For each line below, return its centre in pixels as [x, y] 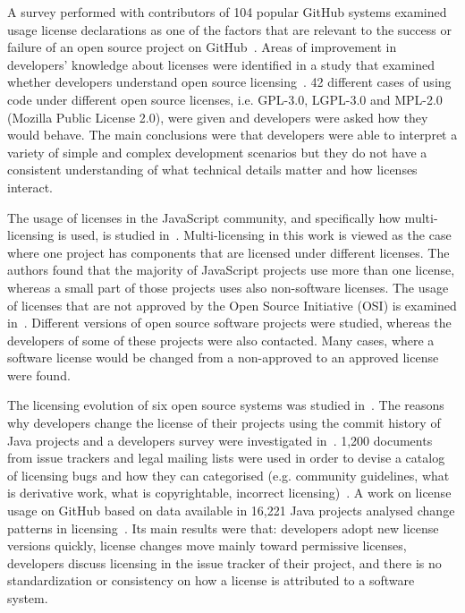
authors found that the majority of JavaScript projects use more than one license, [231, 270]
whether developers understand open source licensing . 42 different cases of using [229, 82]
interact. [30, 187]
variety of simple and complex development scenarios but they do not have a [217, 152]
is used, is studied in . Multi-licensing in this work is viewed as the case [254, 235]
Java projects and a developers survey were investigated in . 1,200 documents [220, 440]
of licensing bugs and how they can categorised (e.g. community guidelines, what [228, 475]
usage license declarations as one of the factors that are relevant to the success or [229, 29]
